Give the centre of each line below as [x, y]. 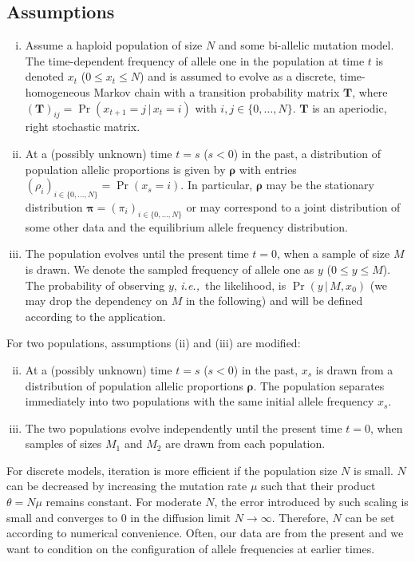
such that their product [318, 486]
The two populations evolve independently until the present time [184, 427]
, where [370, 91]
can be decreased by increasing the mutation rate [127, 486]
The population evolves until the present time [137, 253]
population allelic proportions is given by [125, 169]
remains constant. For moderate [124, 502]
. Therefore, [300, 517]
